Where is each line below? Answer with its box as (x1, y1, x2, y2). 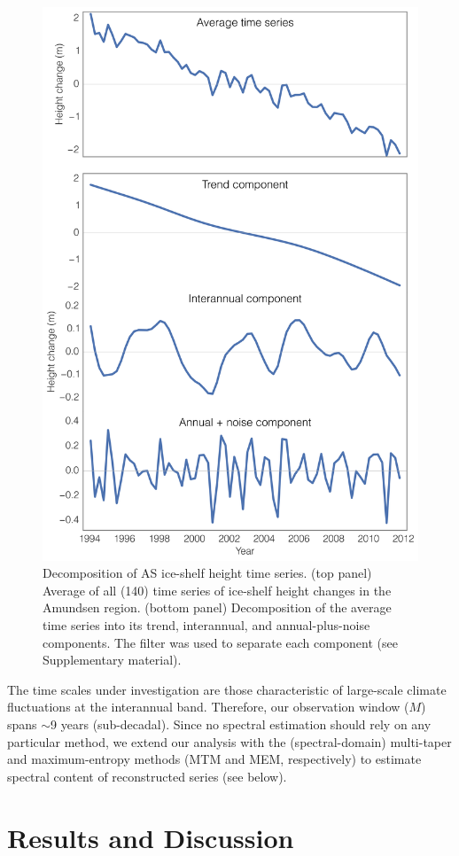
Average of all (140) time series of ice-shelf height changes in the (43, 580, 392, 599)
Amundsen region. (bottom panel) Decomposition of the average (43, 598, 392, 617)
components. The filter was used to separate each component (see (43, 633, 398, 651)
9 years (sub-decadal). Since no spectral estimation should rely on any (51, 715, 432, 734)
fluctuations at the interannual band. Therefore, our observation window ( (7, 697, 409, 716)
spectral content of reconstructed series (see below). (7, 767, 287, 785)
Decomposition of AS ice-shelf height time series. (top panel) (43, 564, 372, 582)
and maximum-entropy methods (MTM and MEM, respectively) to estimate (7, 750, 422, 768)
